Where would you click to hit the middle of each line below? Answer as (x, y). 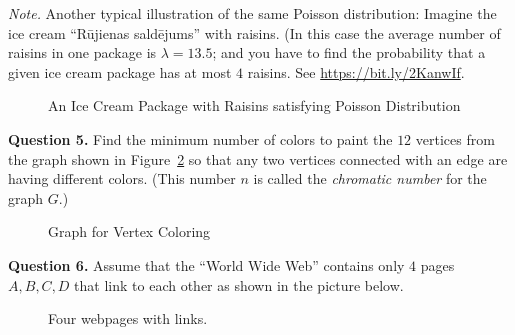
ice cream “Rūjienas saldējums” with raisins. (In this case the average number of (254, 32)
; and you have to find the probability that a (349, 52)
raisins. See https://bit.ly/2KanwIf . (356, 71)
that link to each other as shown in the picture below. (239, 284)
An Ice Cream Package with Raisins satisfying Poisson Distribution (254, 105)
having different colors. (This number (122, 178)
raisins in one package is (82, 52)
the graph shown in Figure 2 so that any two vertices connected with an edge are (258, 158)
